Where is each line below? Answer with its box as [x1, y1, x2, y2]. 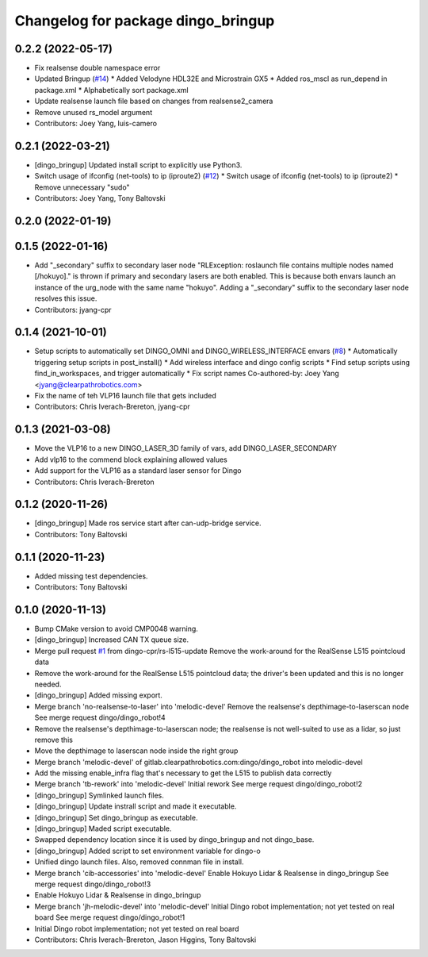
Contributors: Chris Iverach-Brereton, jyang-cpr [34, 402, 190, 412]
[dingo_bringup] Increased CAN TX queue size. [34, 635, 189, 644]
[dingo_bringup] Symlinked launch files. [34, 790, 164, 800]
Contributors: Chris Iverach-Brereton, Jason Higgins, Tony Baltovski [34, 935, 257, 944]
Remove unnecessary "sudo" [34, 183, 130, 192]
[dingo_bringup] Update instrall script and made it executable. [34, 801, 237, 811]
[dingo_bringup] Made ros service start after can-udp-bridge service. [34, 518, 262, 528]
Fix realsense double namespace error [34, 63, 161, 73]
